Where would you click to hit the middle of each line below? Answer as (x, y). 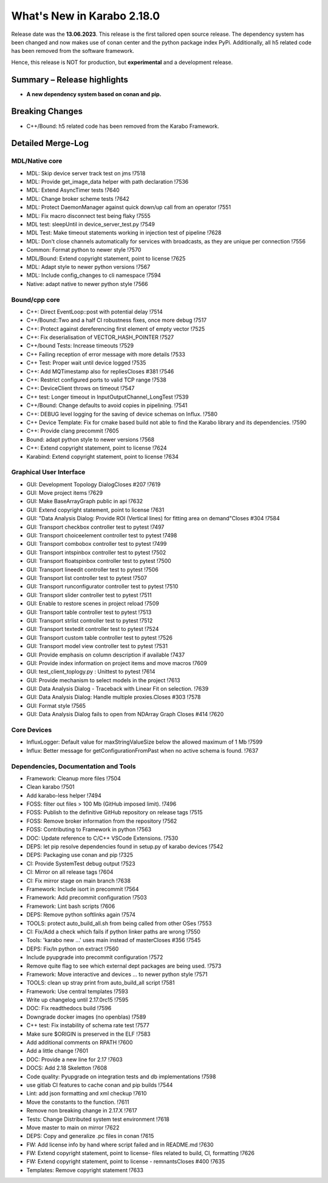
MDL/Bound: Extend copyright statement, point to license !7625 (106, 258)
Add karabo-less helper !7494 (64, 795)
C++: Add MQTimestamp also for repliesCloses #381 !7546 (100, 371)
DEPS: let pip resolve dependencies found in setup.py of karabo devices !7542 (125, 846)
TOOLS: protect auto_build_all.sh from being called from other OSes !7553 (119, 923)
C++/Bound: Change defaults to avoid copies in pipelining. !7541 (107, 405)
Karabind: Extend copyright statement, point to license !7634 (103, 456)
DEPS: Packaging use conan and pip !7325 (80, 855)
